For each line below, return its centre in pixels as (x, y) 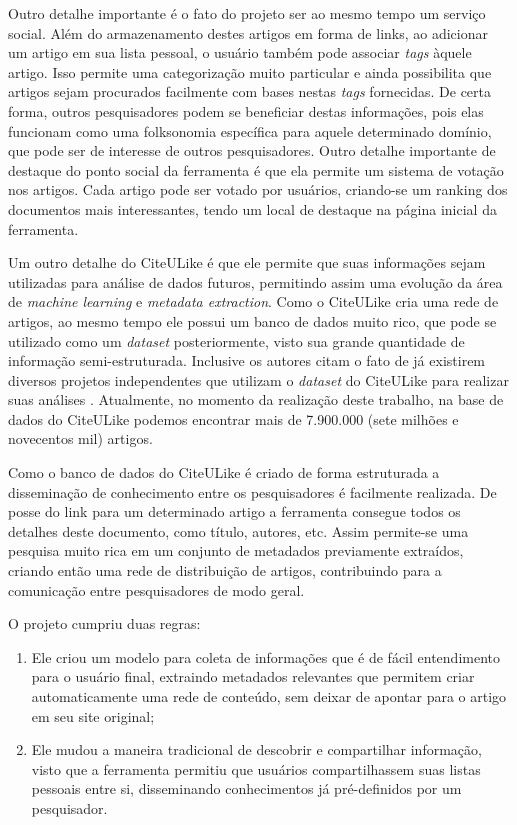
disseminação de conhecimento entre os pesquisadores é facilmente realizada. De (252, 491)
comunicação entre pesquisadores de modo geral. (156, 589)
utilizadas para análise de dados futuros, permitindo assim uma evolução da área (255, 281)
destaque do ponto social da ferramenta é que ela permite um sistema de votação (256, 169)
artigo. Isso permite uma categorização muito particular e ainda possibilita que (250, 71)
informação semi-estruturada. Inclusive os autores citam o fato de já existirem (247, 360)
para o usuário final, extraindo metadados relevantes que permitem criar (253, 676)
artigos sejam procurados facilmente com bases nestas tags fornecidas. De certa (250, 91)
